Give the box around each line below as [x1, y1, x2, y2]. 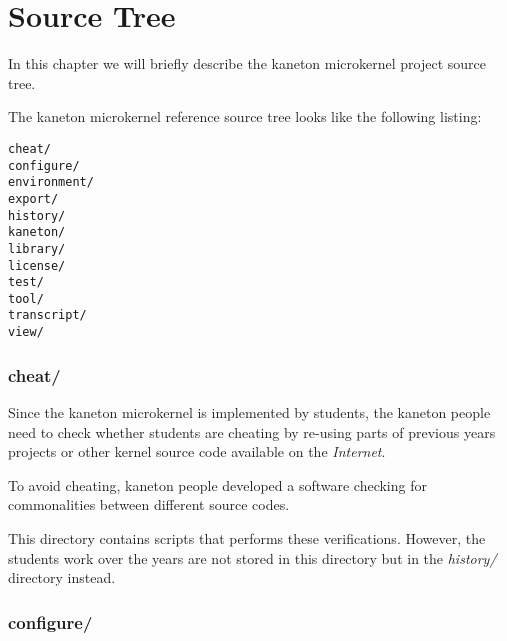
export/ [8, 191, 59, 206]
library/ [8, 241, 66, 256]
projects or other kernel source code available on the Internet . [8, 441, 386, 462]
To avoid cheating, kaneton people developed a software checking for [8, 474, 427, 495]
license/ [8, 258, 66, 273]
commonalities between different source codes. [8, 494, 290, 515]
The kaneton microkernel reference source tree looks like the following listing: [8, 106, 482, 127]
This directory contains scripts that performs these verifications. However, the [8, 527, 486, 548]
